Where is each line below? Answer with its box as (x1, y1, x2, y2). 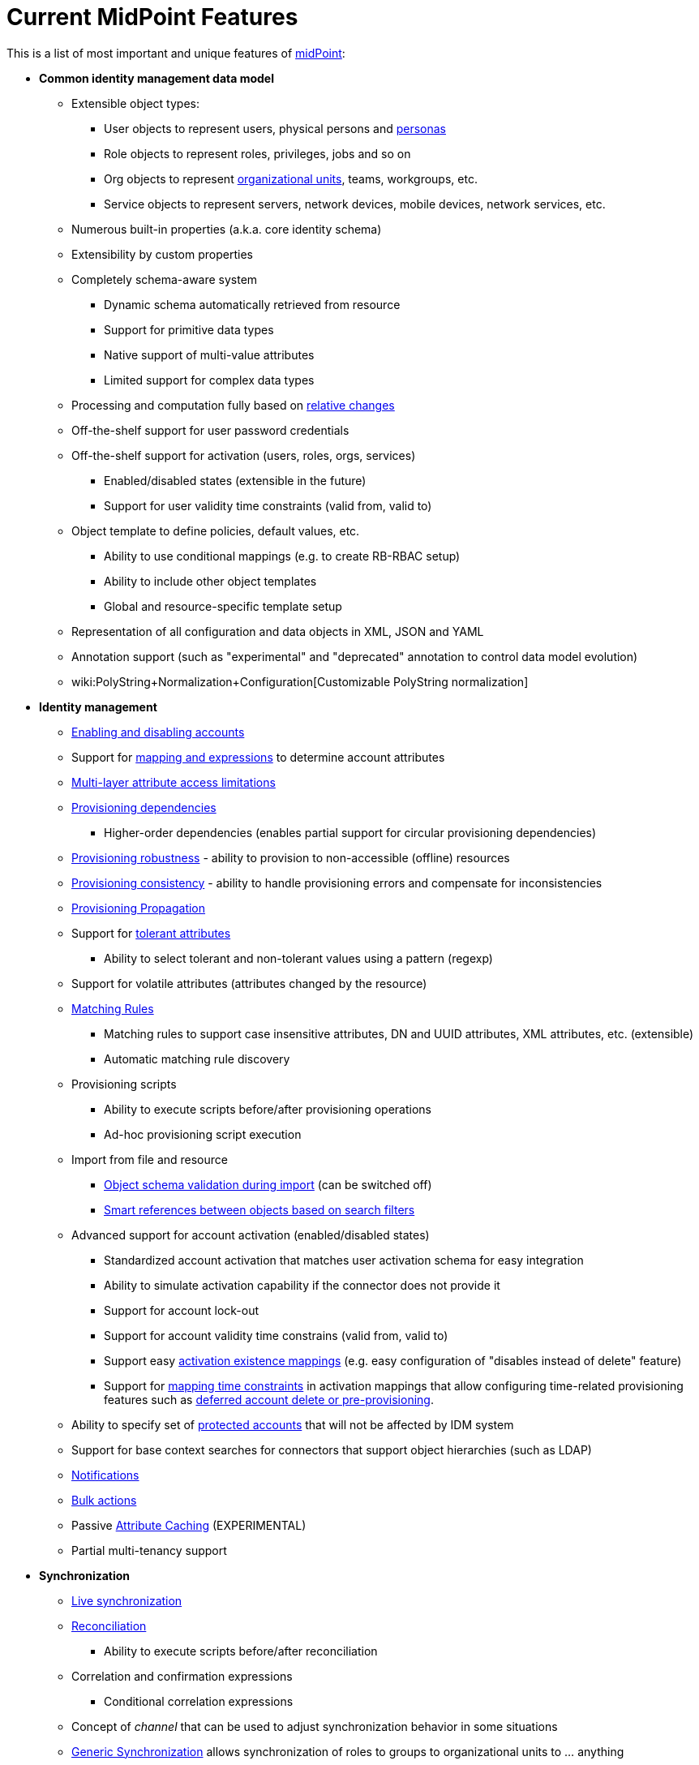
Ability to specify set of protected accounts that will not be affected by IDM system (71, 1417, 514, 1432)
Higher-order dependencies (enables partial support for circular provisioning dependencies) (104, 825, 597, 840)
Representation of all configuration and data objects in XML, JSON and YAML (71, 624, 484, 638)
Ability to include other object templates (104, 573, 317, 588)
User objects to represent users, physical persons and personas (104, 121, 446, 135)
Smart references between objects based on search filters (104, 1202, 415, 1217)
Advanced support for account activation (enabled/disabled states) (71, 1227, 430, 1242)
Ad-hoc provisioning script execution (104, 1127, 302, 1141)
